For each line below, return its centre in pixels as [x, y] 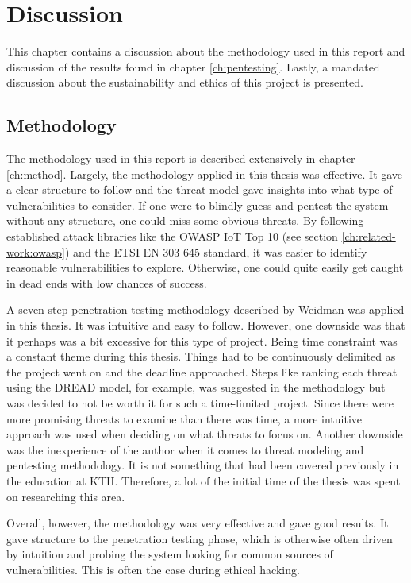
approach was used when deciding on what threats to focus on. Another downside [205, 434]
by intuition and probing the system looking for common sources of [170, 554]
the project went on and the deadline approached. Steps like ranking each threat [202, 371]
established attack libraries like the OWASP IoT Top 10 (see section [172, 236]
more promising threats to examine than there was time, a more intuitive [184, 418]
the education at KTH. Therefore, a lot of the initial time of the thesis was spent [204, 480]
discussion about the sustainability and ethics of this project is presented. [185, 82]
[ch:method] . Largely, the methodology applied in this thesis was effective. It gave [205, 174]
